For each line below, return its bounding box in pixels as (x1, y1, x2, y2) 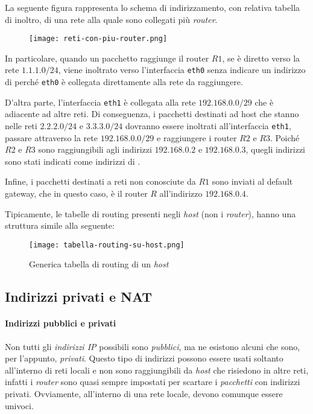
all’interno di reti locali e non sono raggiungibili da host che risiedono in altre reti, (5, 363, 309, 376)
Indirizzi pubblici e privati (5, 317, 116, 330)
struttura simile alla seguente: (5, 219, 115, 232)
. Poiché (270, 131, 300, 144)
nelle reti (5, 119, 37, 132)
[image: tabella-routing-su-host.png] (29, 240, 185, 249)
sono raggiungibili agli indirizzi (38, 143, 152, 156)
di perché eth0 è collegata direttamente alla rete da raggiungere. (5, 75, 243, 88)
